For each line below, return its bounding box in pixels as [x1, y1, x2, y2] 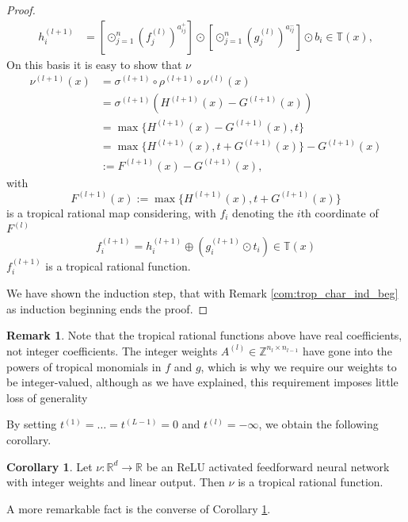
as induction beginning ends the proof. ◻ [6, 300, 208, 317]
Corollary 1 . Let [6, 458, 93, 474]
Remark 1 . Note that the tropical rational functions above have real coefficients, [6, 327, 402, 344]
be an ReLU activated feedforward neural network [146, 458, 390, 474]
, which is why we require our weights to [200, 358, 397, 374]
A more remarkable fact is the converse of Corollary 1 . [6, 500, 271, 516]
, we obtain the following [258, 416, 379, 432]
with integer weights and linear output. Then [6, 474, 225, 490]
